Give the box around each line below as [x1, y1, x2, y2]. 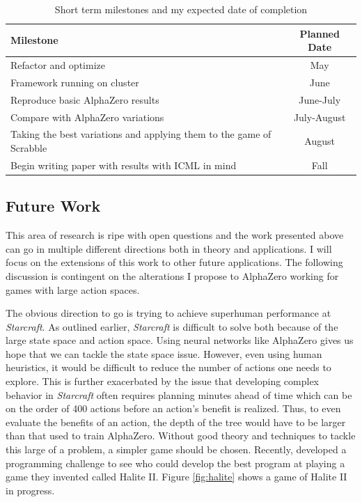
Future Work [6, 195, 101, 217]
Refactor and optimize [10, 58, 105, 72]
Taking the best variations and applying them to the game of [10, 127, 271, 141]
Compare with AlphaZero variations [10, 109, 164, 124]
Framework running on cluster [10, 74, 139, 89]
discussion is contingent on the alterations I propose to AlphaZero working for [6, 268, 339, 283]
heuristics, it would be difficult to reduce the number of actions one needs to [6, 360, 331, 375]
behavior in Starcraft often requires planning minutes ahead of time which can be [6, 387, 352, 402]
